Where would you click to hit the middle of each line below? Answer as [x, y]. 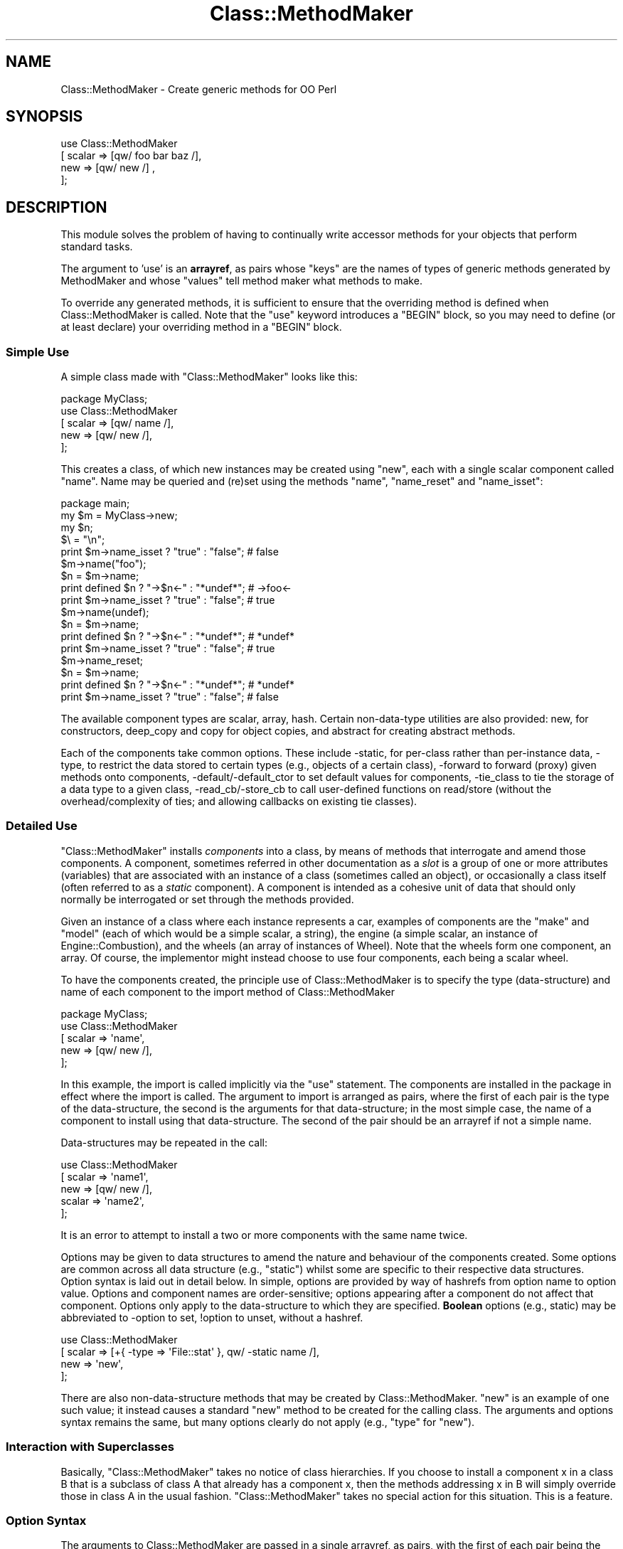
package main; [95, 504]
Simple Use [38, 352]
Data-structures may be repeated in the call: [164, 1142]
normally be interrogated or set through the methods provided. [207, 899]
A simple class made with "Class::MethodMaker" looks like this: [209, 377]
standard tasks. [97, 247]
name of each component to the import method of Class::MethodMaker [228, 991]
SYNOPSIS [44, 117]
